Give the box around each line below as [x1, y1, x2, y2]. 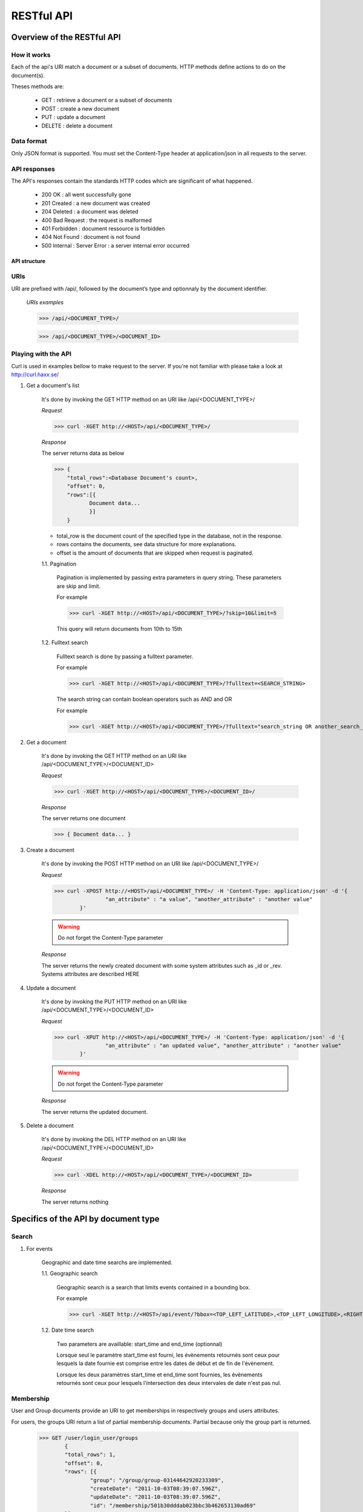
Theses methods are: [11, 83, 65, 90]
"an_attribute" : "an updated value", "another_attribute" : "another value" [105, 1042, 342, 1049]
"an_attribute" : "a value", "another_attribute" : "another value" [105, 896, 313, 903]
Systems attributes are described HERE [41, 971, 140, 978]
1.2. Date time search [41, 1326, 94, 1334]
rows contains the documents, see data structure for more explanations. [56, 541, 237, 548]
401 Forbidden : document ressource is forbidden [41, 224, 165, 232]
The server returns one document [41, 815, 126, 822]
